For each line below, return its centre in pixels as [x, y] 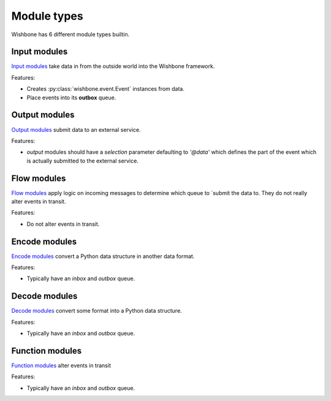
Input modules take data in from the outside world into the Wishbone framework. [113, 66]
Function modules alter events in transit [61, 365]
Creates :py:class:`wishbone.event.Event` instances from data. [106, 89]
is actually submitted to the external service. [83, 161]
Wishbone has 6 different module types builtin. [70, 34]
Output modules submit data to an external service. [76, 129]
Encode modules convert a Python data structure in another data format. [103, 256]
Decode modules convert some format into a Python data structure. [97, 311]
